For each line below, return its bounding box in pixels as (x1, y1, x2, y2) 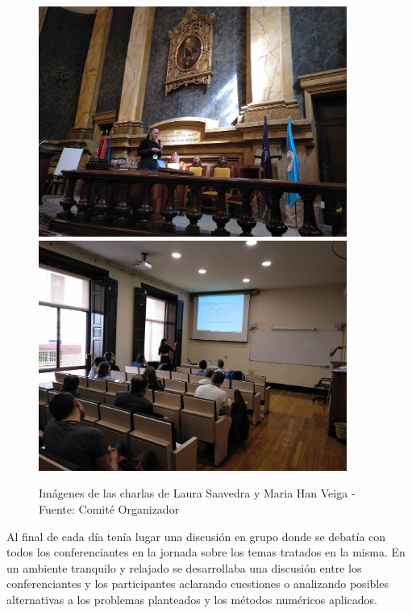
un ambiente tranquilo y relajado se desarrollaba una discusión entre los (6, 559, 362, 576)
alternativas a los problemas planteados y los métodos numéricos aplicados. (6, 590, 377, 607)
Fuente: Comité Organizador (39, 500, 180, 517)
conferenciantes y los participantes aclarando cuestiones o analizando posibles (6, 575, 389, 592)
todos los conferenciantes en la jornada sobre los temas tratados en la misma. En (6, 544, 406, 561)
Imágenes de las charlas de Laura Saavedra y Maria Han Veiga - (39, 485, 356, 502)
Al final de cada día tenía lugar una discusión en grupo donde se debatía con (6, 527, 386, 544)
